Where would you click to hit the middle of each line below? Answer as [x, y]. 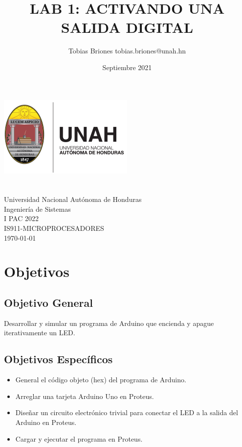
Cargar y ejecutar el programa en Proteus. [79, 438]
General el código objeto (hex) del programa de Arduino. [101, 380]
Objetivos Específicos [58, 359]
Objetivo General [48, 303]
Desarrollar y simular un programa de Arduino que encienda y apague [109, 323]
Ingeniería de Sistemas [37, 209]
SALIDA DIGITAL [127, 27]
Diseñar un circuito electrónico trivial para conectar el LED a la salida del [127, 412]
